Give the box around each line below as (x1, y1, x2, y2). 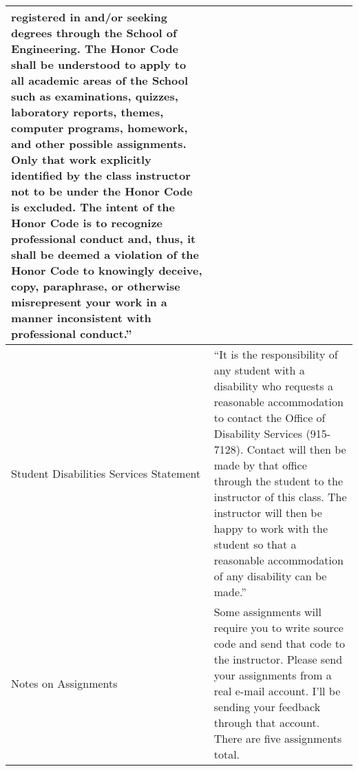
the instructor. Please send (213, 651, 343, 667)
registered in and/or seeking (11, 9, 167, 25)
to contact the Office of (213, 410, 326, 425)
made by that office (213, 457, 307, 473)
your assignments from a (213, 667, 332, 683)
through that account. (213, 715, 320, 730)
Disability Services (213, 425, 303, 441)
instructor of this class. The (213, 489, 347, 505)
